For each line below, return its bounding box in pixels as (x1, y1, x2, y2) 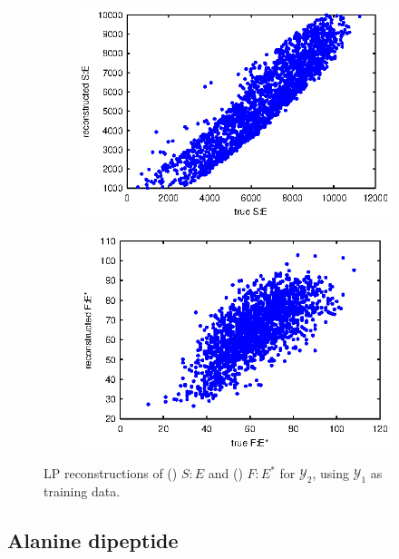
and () (208, 464, 243, 483)
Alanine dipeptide (7, 526, 179, 554)
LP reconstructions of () (44, 464, 178, 483)
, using (312, 464, 349, 483)
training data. (44, 482, 121, 501)
